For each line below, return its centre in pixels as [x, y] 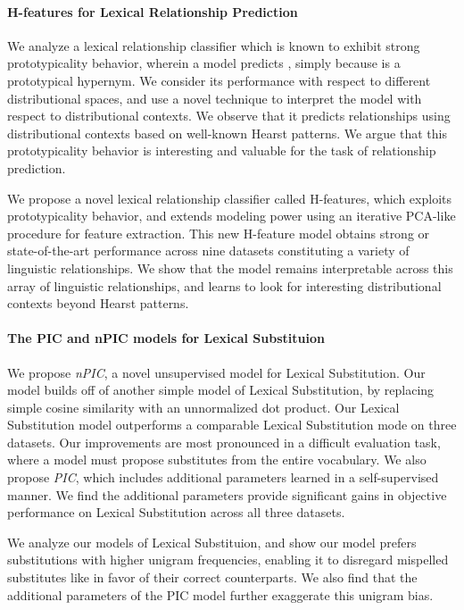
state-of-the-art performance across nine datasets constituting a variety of [208, 251]
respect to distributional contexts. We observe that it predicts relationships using [229, 116]
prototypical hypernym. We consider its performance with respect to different [219, 80]
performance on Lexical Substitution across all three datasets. [176, 512]
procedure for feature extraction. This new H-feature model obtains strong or [219, 233]
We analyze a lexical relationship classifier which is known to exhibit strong [214, 45]
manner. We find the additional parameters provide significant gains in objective [227, 494]
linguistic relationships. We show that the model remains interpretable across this [230, 267]
